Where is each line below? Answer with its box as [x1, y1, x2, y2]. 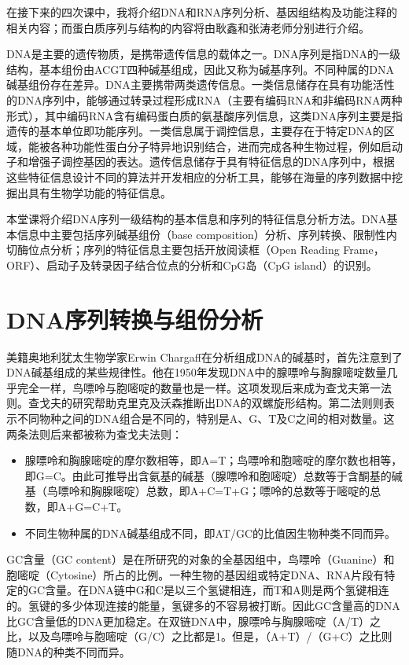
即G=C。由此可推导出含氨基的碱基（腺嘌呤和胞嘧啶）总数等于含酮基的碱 [24, 467, 403, 483]
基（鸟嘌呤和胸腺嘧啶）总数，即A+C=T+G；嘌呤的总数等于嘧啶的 [24, 483, 370, 499]
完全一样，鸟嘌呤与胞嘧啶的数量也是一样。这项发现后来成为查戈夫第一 [17, 379, 381, 395]
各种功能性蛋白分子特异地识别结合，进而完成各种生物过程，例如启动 [50, 138, 403, 154]
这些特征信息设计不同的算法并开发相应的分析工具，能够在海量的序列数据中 [6, 168, 392, 185]
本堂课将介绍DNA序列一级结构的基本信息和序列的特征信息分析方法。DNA [6, 211, 387, 227]
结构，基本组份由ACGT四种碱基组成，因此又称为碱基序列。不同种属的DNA [6, 61, 395, 77]
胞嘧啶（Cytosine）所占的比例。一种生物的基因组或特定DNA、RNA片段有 [6, 566, 385, 582]
